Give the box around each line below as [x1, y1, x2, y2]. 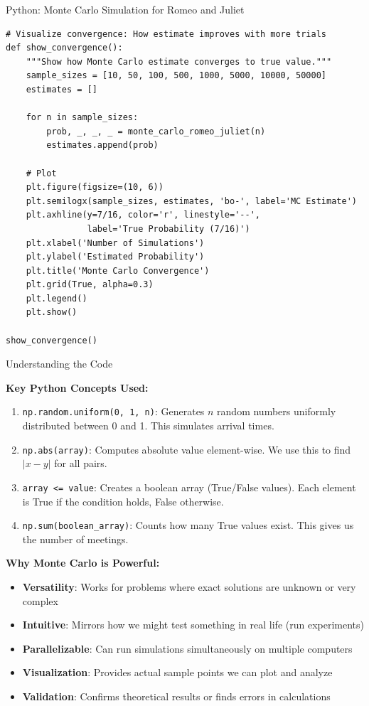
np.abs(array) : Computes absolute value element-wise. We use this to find [22, 442, 351, 456]
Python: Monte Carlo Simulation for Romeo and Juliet [6, 2, 245, 16]
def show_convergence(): [6, 43, 123, 53]
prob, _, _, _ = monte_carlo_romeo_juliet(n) [46, 126, 266, 137]
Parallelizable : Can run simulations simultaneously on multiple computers [22, 641, 353, 656]
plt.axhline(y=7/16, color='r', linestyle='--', [26, 210, 260, 220]
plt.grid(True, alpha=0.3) [26, 279, 154, 290]
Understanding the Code [6, 356, 113, 371]
